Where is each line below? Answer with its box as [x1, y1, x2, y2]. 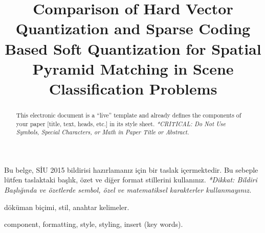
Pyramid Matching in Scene [32, 58, 234, 79]
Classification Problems [49, 78, 217, 99]
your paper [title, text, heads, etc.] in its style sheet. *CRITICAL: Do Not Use [16, 119, 226, 128]
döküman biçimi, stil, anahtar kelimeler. [4, 201, 129, 212]
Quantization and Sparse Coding [15, 18, 251, 39]
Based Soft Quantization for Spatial [5, 38, 261, 59]
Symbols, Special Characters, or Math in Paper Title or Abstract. [16, 128, 189, 136]
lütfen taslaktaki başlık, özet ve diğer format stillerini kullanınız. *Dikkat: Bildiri [4, 174, 257, 185]
